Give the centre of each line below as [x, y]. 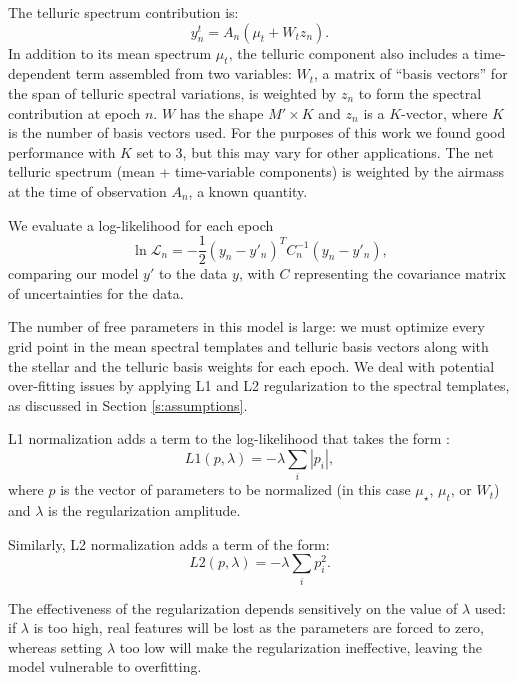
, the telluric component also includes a [349, 52]
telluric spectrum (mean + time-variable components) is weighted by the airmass [256, 171]
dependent [40, 73]
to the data [193, 273]
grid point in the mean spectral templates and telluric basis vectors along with [248, 345]
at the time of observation [87, 190]
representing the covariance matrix [400, 273]
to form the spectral [420, 92]
